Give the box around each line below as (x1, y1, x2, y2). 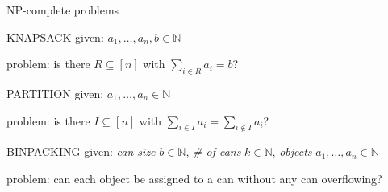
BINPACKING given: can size (6, 143, 156, 160)
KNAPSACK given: (6, 28, 104, 45)
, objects (272, 143, 312, 160)
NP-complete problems (6, 2, 119, 18)
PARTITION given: (6, 84, 104, 101)
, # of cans (186, 143, 241, 160)
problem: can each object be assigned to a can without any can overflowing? (6, 170, 382, 186)
